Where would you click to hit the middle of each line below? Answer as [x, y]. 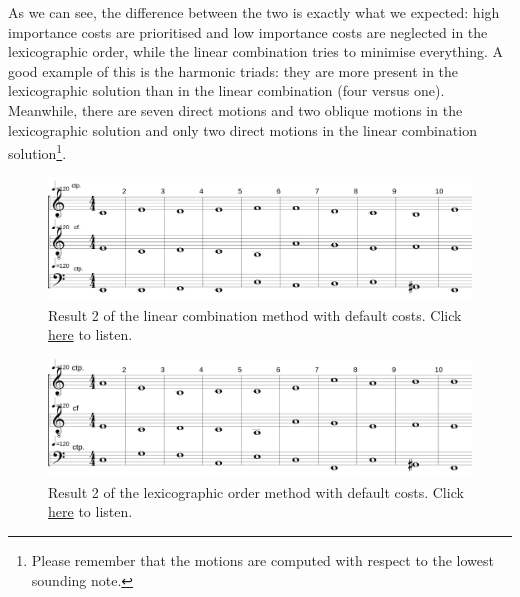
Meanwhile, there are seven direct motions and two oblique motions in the [235, 109]
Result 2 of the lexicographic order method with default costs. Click [256, 491]
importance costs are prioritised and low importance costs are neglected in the [248, 31]
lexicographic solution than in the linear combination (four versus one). [226, 90]
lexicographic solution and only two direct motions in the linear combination [242, 129]
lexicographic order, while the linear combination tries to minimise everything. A [256, 51]
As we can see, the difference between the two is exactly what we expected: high [254, 12]
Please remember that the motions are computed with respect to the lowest [262, 560]
